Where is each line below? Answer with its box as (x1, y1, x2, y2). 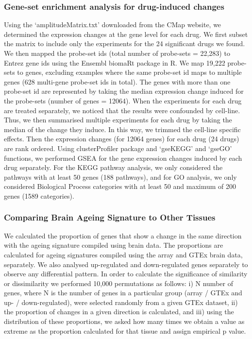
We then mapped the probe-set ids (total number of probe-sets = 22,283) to (4, 48, 230, 58)
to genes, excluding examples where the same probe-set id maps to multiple (17, 67, 242, 77)
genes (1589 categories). (4, 190, 74, 201)
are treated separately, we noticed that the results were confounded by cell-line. (4, 105, 240, 115)
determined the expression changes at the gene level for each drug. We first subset (4, 29, 248, 39)
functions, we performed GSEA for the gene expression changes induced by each (4, 153, 242, 163)
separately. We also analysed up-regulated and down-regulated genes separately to (4, 259, 248, 269)
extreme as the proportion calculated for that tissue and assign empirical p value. (4, 325, 246, 336)
